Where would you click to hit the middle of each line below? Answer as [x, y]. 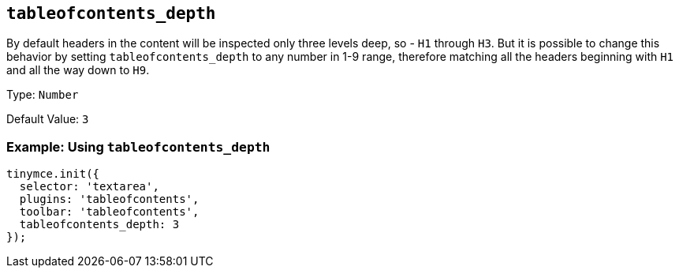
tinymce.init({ [53, 174]
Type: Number [43, 95]
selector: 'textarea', [89, 187]
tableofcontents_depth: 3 [99, 225]
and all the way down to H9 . [78, 70]
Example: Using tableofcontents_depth [138, 146]
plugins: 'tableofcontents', [109, 199]
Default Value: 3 [48, 119]
